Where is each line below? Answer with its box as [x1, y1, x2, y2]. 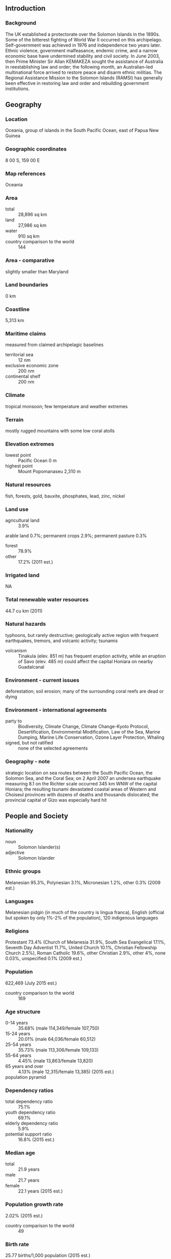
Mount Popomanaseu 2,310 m [18, 468, 81, 475]
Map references [5, 170, 46, 177]
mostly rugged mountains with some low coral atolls [5, 428, 115, 434]
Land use [5, 505, 29, 513]
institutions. [5, 86, 30, 92]
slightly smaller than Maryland [5, 268, 69, 274]
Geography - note [5, 758, 50, 765]
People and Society [5, 812, 68, 821]
